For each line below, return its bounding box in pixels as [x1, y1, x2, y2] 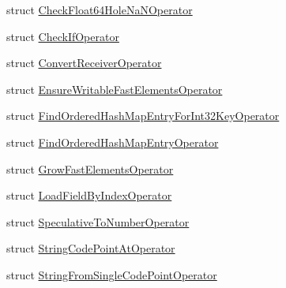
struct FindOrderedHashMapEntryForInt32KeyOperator [6, 107, 280, 124]
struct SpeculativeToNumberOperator [6, 213, 190, 230]
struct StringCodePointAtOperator [6, 240, 175, 256]
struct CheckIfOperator [6, 28, 119, 44]
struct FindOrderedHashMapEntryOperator [6, 133, 219, 150]
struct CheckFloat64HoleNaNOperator [6, 2, 193, 17]
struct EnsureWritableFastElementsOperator [6, 80, 223, 97]
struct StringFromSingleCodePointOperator [6, 266, 217, 282]
